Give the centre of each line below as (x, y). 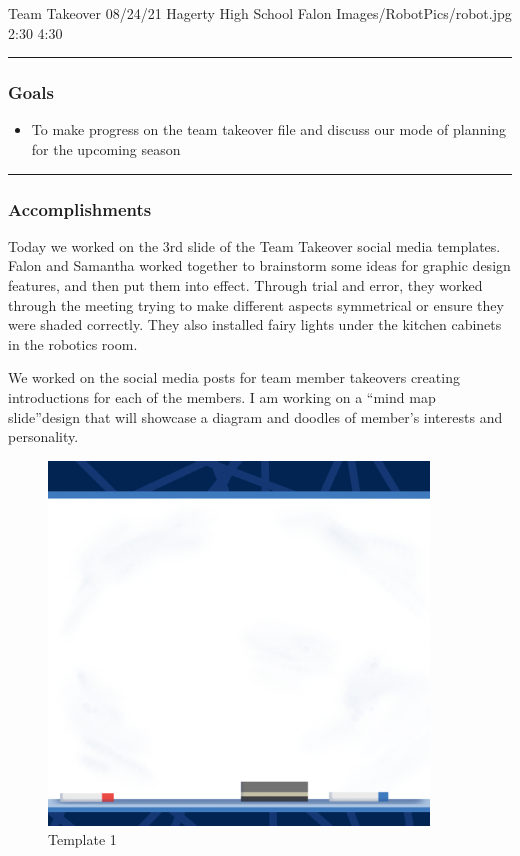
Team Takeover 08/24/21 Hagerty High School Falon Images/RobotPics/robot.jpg (260, 13)
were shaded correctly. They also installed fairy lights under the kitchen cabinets (255, 324)
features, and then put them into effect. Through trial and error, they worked (245, 285)
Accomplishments (80, 208)
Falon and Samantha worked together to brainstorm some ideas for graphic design (259, 265)
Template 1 (82, 839)
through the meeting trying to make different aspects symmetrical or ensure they (256, 304)
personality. (43, 436)
